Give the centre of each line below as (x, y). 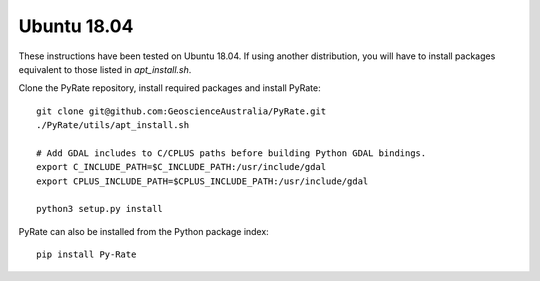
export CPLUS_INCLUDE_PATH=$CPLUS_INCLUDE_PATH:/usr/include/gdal (202, 181)
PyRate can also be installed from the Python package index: (143, 231)
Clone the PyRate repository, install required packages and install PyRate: (169, 88)
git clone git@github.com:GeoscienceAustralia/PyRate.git (181, 111)
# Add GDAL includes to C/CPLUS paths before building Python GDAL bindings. (231, 153)
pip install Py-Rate (86, 254)
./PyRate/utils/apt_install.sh (113, 125)
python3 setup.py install (100, 209)
